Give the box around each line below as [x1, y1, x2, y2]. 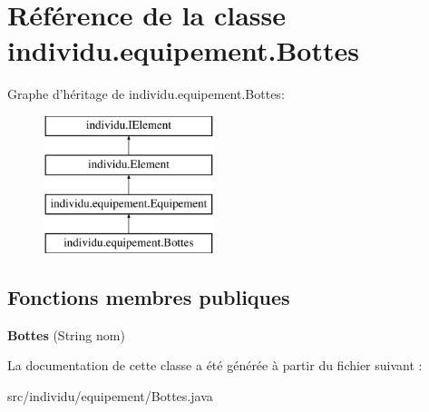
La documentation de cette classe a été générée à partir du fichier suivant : [7, 356, 423, 375]
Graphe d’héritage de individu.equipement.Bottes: [7, 84, 285, 103]
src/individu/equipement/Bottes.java [7, 387, 213, 406]
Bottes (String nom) [7, 325, 125, 344]
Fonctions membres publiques [7, 283, 290, 311]
